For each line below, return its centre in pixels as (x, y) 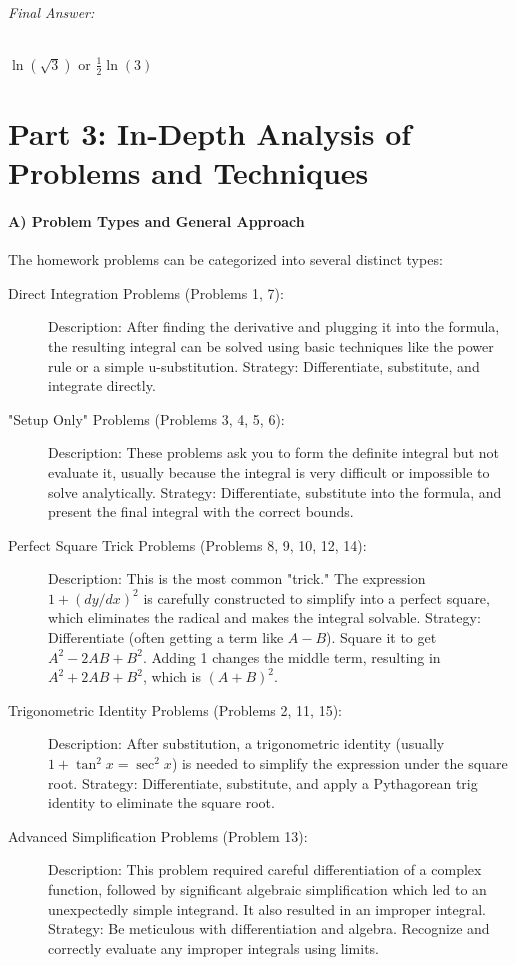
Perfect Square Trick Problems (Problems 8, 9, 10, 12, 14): (187, 544)
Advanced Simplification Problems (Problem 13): (158, 835)
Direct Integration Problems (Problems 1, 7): (146, 292)
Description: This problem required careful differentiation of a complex (265, 869)
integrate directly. (102, 385)
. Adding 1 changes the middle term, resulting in (291, 656)
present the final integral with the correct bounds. (201, 511)
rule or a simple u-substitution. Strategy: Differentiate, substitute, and (264, 365)
